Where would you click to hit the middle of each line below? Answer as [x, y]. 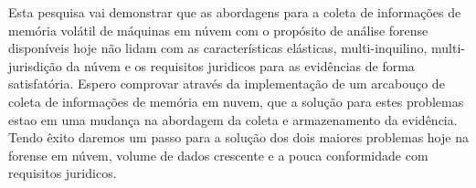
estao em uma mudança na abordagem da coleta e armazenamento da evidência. [233, 119]
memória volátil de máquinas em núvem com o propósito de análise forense [218, 30]
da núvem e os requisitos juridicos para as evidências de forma [240, 65]
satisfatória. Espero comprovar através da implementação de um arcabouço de [227, 84]
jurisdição [35, 65]
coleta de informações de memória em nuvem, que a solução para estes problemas [236, 101]
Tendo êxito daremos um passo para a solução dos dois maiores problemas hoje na [238, 137]
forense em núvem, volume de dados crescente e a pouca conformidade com [218, 155]
